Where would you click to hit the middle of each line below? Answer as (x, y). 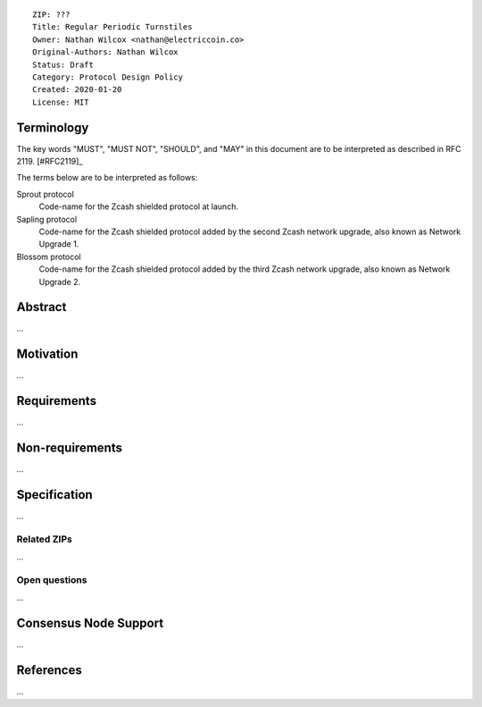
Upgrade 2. (59, 282)
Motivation (47, 354)
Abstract (42, 307)
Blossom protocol (49, 257)
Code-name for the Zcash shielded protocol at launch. (138, 206)
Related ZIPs (45, 539)
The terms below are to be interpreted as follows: (107, 178)
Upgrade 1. (59, 244)
